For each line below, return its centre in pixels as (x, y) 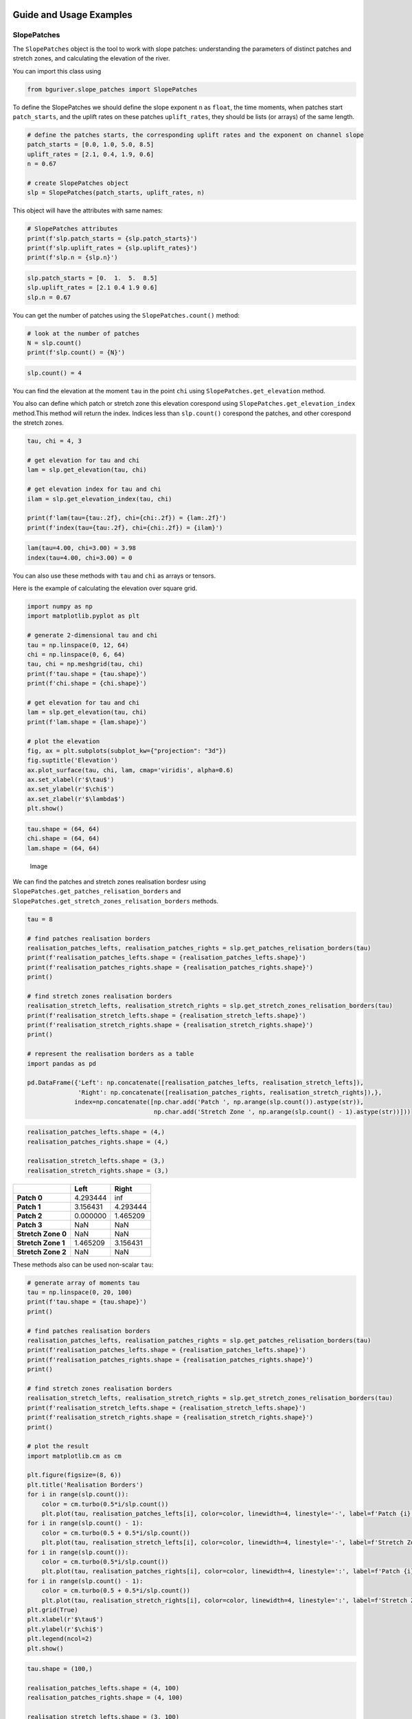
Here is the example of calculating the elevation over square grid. (105, 589)
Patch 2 (30, 1216)
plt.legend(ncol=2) (60, 1639)
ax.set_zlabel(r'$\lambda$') (76, 799)
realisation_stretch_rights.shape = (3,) (98, 1170)
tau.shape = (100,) (60, 1669)
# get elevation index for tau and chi (94, 489)
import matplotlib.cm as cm (74, 1456)
